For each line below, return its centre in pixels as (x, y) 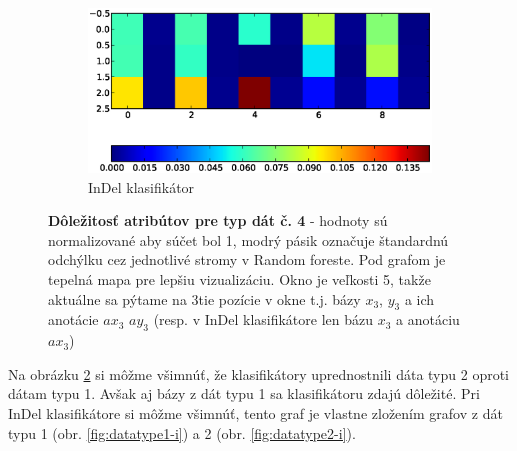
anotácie (73, 319)
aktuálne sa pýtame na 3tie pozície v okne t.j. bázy (204, 298)
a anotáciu (428, 319)
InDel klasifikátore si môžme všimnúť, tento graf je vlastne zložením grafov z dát (255, 413)
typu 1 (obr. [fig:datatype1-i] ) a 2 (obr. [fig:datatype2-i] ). (182, 432)
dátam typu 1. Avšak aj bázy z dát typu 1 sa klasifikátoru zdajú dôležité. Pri (244, 393)
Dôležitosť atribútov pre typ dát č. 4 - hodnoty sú (218, 220)
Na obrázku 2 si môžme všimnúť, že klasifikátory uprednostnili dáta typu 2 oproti (259, 373)
